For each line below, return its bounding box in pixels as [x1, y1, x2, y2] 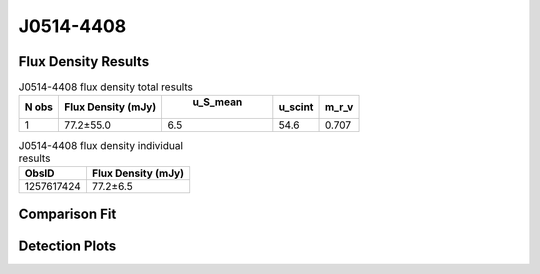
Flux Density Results [18, 53, 150, 70]
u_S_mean [192, 95, 243, 109]
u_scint [278, 100, 314, 114]
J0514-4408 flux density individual [18, 138, 184, 152]
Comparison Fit [18, 206, 117, 223]
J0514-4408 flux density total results [18, 80, 194, 94]
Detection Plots [18, 238, 117, 255]
